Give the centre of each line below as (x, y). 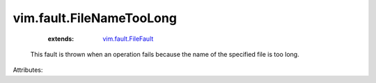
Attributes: (28, 70)
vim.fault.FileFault (128, 39)
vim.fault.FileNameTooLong (95, 18)
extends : (61, 39)
